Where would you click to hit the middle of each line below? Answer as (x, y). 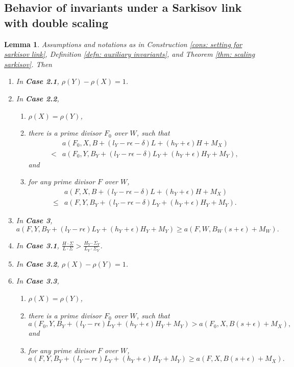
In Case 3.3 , (38, 281)
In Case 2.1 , (38, 81)
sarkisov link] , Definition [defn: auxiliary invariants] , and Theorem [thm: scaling (130, 54)
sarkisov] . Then (28, 64)
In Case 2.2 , (38, 98)
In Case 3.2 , (38, 263)
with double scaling (56, 22)
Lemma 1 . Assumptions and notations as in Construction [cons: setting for (123, 44)
